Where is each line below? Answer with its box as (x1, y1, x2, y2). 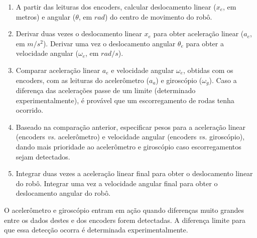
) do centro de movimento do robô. (104, 11, 212, 22)
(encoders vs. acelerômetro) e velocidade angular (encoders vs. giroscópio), (16, 131, 245, 142)
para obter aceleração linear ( (153, 28, 244, 39)
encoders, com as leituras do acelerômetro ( (16, 74, 149, 85)
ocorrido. (16, 105, 43, 115)
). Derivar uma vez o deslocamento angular (43, 38, 176, 48)
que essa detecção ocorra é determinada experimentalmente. (4, 224, 188, 235)
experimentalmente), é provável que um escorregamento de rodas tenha (16, 95, 234, 105)
